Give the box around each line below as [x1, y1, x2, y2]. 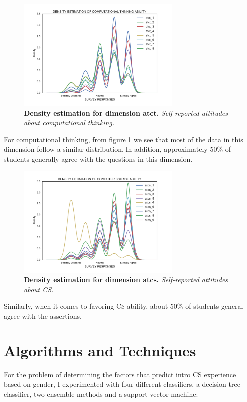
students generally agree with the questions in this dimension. [4, 154, 193, 164]
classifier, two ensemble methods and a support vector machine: [4, 388, 198, 399]
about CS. [24, 284, 54, 294]
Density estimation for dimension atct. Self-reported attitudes [24, 107, 228, 118]
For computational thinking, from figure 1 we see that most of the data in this [4, 134, 243, 144]
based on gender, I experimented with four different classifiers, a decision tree [4, 379, 240, 389]
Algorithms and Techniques [4, 340, 196, 360]
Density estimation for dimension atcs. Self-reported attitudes [24, 274, 228, 285]
